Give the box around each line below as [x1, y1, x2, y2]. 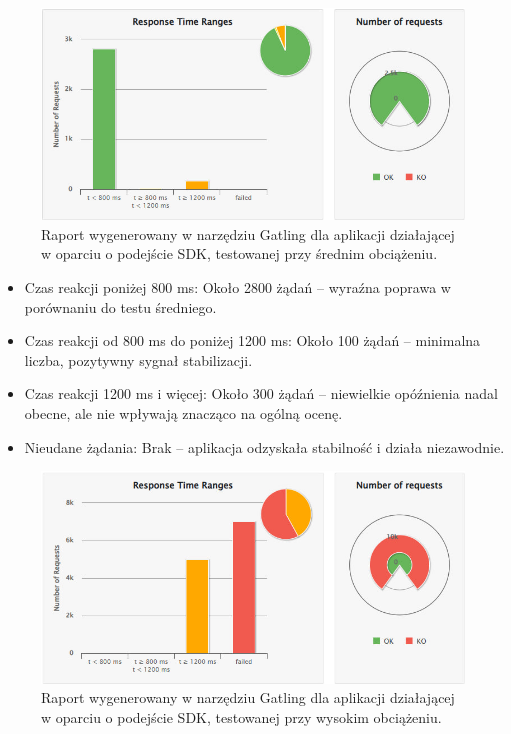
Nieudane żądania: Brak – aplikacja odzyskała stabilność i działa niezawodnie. [24, 436, 505, 457]
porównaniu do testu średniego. [24, 296, 217, 317]
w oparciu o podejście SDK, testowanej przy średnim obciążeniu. [41, 243, 438, 264]
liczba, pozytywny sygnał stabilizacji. [24, 349, 253, 370]
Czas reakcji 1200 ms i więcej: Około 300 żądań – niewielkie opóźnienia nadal [24, 383, 498, 404]
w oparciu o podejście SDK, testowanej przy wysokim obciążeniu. [41, 706, 442, 727]
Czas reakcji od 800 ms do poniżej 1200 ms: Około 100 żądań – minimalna [24, 330, 481, 351]
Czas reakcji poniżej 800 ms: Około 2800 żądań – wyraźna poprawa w [24, 277, 451, 298]
